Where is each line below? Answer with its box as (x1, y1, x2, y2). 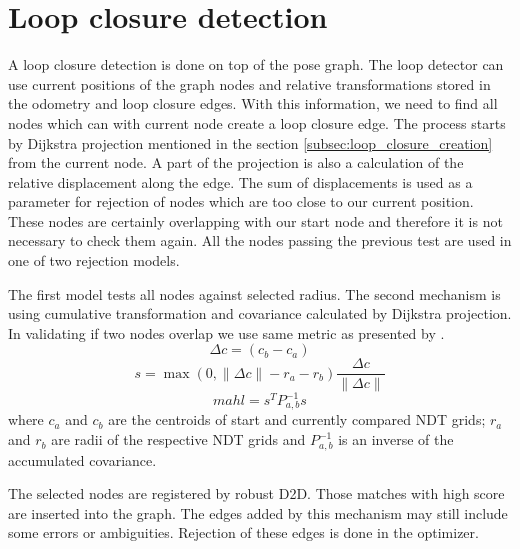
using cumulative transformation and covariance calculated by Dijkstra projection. (8, 303, 512, 324)
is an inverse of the (338, 429, 454, 450)
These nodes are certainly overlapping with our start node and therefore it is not (8, 210, 503, 231)
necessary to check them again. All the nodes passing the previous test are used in (8, 230, 512, 251)
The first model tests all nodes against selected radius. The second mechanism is (8, 283, 501, 304)
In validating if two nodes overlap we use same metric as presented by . (8, 322, 445, 343)
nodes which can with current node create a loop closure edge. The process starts (8, 112, 506, 133)
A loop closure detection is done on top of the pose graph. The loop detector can (8, 54, 504, 75)
